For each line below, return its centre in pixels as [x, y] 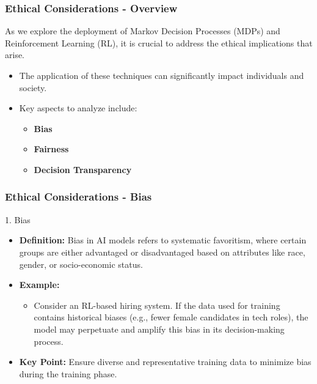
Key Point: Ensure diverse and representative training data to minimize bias [165, 362]
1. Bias [18, 219]
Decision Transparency [83, 169]
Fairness [51, 149]
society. [33, 87]
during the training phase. [68, 373]
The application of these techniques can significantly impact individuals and [162, 75]
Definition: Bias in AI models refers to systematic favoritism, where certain [163, 240]
